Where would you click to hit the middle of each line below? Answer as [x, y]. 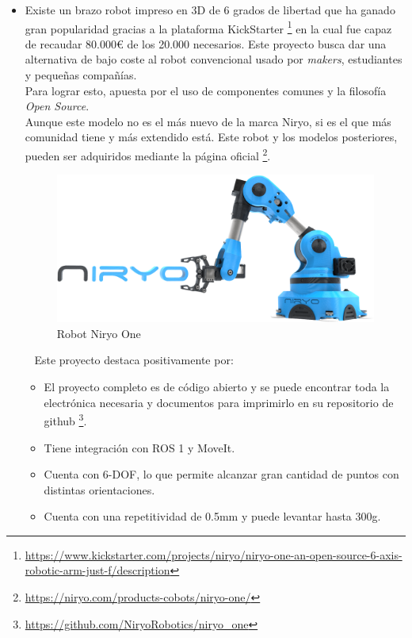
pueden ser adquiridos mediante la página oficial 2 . [148, 154]
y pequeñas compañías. [81, 75]
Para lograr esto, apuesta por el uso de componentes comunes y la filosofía [206, 90]
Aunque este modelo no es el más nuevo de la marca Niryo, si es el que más [208, 121]
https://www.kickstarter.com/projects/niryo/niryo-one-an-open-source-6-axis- [214, 554]
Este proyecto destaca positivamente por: [134, 360]
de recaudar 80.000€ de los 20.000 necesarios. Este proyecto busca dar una [206, 43]
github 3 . [65, 419]
